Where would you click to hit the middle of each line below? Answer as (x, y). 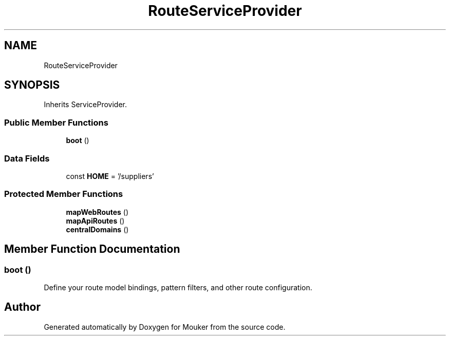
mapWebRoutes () (97, 212)
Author (22, 307)
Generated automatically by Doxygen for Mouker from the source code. (165, 327)
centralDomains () (97, 229)
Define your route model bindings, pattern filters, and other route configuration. (178, 287)
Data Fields (27, 158)
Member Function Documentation (92, 249)
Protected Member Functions (64, 194)
